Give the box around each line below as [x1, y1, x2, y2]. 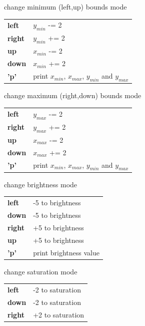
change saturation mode [4, 266, 77, 276]
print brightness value [33, 247, 100, 257]
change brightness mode [4, 179, 77, 189]
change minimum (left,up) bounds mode [4, 2, 127, 12]
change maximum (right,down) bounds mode [4, 90, 141, 101]
